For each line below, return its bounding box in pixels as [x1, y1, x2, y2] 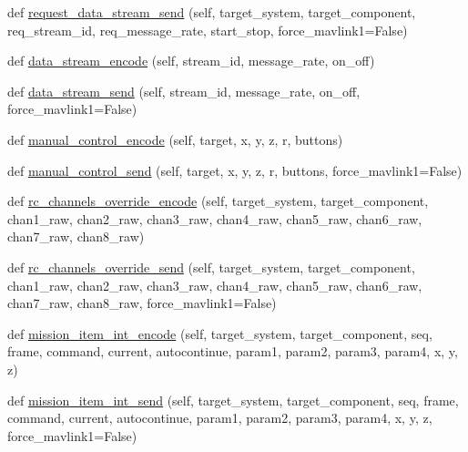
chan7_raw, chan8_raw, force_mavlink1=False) [7, 293, 277, 313]
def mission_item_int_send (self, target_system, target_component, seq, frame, [7, 390, 459, 409]
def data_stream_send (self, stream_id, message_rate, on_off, [7, 81, 361, 100]
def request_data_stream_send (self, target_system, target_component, [7, 3, 416, 21]
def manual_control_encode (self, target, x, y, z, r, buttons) [7, 129, 343, 149]
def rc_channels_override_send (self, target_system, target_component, [7, 257, 415, 276]
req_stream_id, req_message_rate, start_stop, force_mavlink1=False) [7, 20, 408, 39]
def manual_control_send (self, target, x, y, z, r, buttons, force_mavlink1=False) [7, 160, 463, 180]
